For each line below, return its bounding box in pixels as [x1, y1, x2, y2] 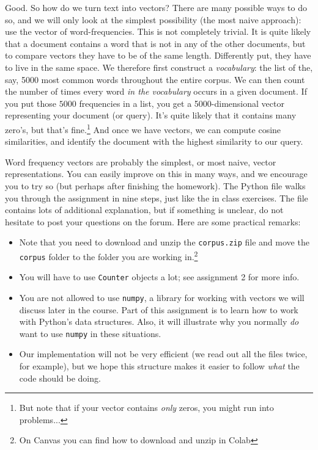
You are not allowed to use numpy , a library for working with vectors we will [19, 291, 305, 303]
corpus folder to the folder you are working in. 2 [19, 249, 198, 263]
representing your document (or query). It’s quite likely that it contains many [5, 109, 297, 122]
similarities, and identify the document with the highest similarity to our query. [5, 135, 303, 148]
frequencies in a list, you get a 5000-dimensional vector [79, 96, 284, 109]
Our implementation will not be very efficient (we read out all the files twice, [19, 347, 308, 360]
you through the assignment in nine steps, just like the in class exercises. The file [5, 191, 308, 204]
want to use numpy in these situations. [19, 327, 161, 339]
